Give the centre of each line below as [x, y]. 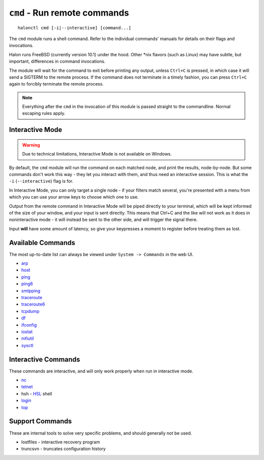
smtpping [31, 290]
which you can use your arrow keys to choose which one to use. [74, 197]
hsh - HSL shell [37, 394]
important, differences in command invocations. [57, 62]
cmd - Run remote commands [69, 13]
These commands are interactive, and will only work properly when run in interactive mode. [101, 371]
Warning [31, 145]
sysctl [27, 345]
